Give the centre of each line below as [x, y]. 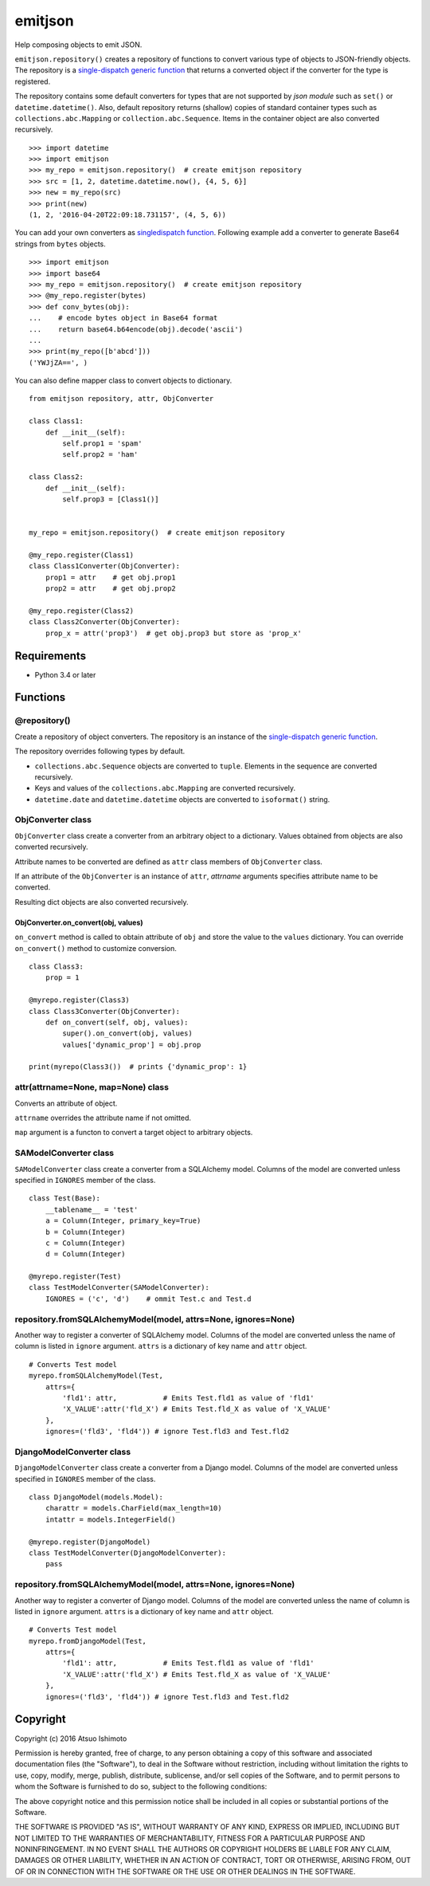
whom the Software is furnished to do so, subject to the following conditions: [141, 1786]
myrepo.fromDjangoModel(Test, [88, 1641]
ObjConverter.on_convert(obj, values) [79, 922]
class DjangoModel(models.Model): [96, 1497]
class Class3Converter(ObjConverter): [105, 1011]
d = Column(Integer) [85, 1254]
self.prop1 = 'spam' [102, 444]
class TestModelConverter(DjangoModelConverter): [128, 1553]
